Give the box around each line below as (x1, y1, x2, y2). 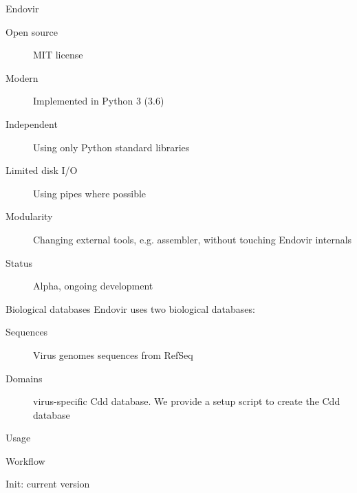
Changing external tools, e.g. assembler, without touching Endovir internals (33, 232, 352, 246)
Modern (6, 70, 39, 85)
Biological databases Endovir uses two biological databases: (6, 301, 255, 316)
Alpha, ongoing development (33, 278, 153, 293)
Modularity (6, 209, 53, 223)
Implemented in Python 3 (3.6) (33, 94, 164, 108)
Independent (6, 116, 58, 131)
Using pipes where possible (33, 186, 147, 200)
